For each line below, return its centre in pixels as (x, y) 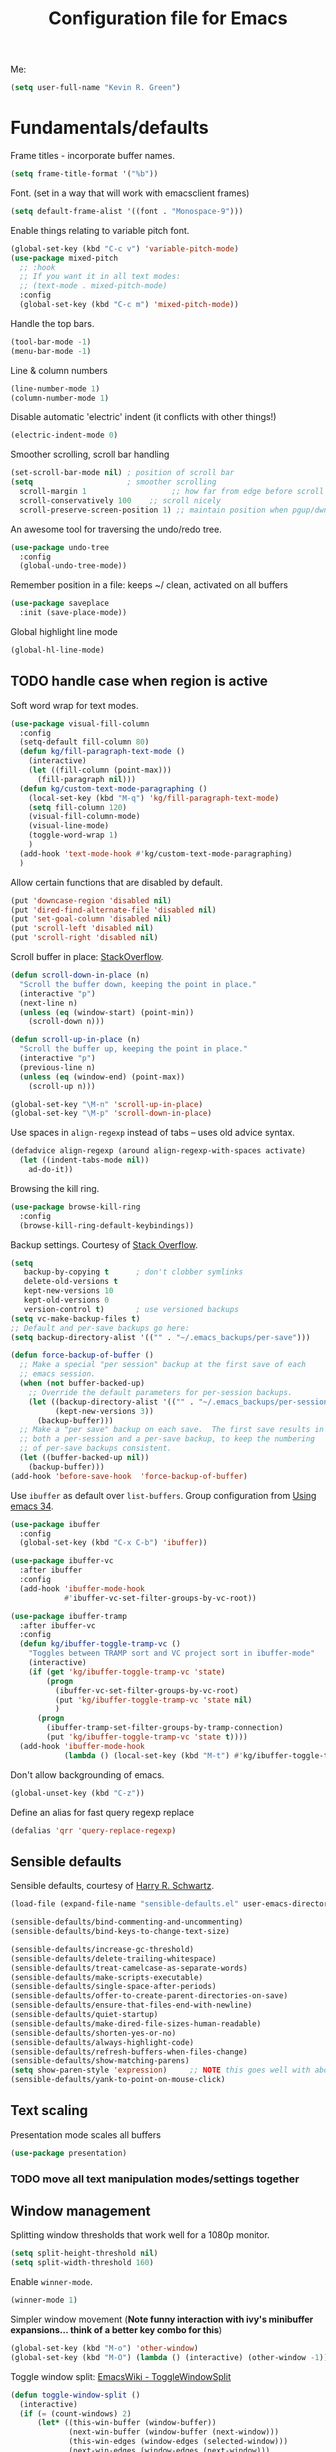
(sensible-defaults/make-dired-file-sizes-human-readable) (136, 2023)
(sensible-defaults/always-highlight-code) (102, 2042)
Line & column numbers (59, 370)
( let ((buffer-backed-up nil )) (84, 1458)
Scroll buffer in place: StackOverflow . (87, 957)
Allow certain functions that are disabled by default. (116, 882)
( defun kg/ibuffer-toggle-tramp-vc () (100, 1644)
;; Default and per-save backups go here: (100, 1328)
